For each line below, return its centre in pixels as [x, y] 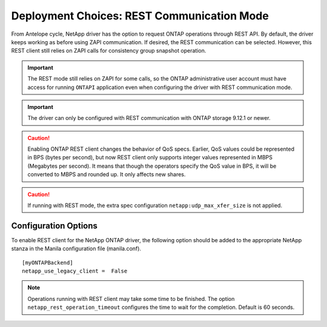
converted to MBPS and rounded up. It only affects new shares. [107, 174]
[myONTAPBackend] [48, 263]
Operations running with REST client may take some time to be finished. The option [131, 299]
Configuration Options [54, 226]
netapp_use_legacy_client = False [75, 271]
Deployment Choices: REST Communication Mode [140, 16]
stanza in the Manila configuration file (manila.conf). [76, 249]
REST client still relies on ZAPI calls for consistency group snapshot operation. [109, 51]
